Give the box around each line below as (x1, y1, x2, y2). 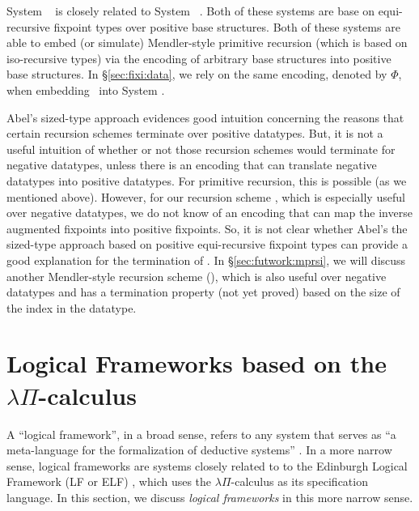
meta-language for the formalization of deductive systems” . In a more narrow (6, 441, 392, 458)
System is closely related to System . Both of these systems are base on (6, 2, 375, 19)
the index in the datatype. (6, 299, 137, 316)
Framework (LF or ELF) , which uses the (6, 473, 212, 490)
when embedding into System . (6, 81, 165, 98)
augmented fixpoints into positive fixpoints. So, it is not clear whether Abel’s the (6, 219, 408, 236)
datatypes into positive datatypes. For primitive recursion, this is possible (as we (6, 172, 407, 189)
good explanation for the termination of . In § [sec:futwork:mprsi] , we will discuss (6, 251, 406, 268)
